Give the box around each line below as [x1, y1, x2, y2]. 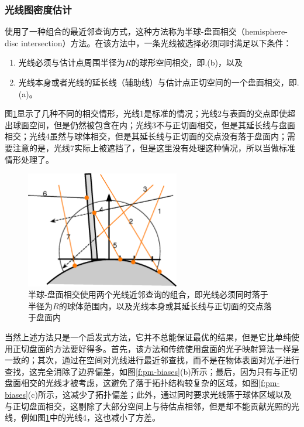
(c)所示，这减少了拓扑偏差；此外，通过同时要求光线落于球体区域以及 [27, 388, 292, 401]
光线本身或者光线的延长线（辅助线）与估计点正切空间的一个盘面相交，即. [18, 76, 299, 88]
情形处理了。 [5, 153, 54, 165]
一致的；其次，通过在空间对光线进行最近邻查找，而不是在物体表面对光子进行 [5, 354, 299, 366]
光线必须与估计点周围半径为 [18, 56, 125, 69]
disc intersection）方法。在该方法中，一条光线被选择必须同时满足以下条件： [5, 36, 292, 49]
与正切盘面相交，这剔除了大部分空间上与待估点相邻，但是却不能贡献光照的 [5, 399, 291, 412]
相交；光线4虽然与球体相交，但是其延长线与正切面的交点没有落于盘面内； [5, 130, 287, 142]
